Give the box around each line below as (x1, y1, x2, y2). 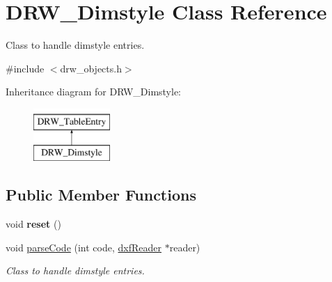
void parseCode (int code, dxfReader (6, 240, 161, 254)
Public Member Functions (6, 184, 196, 205)
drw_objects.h (60, 61, 122, 75)
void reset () (6, 217, 61, 231)
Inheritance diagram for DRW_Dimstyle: (6, 84, 182, 99)
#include (6, 61, 45, 75)
